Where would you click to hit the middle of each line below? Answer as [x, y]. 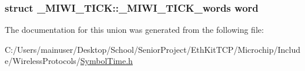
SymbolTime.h [106, 61]
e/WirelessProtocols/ [43, 61]
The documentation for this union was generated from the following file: [134, 30]
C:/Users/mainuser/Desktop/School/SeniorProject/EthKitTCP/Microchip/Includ [153, 49]
